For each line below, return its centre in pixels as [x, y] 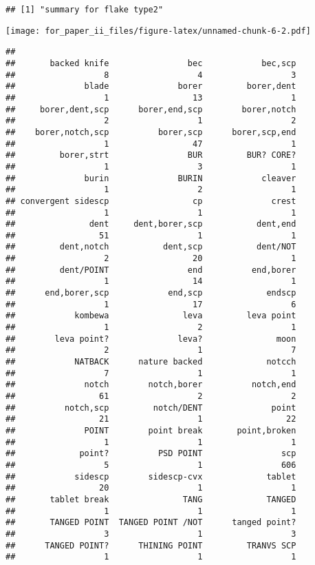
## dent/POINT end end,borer [151, 270]
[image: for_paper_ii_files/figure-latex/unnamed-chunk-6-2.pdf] [158, 31]
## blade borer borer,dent [151, 86]
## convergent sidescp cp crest [151, 201]
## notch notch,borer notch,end [151, 385]
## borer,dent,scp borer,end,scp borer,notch [151, 109]
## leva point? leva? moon [151, 339]
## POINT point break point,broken [151, 430]
